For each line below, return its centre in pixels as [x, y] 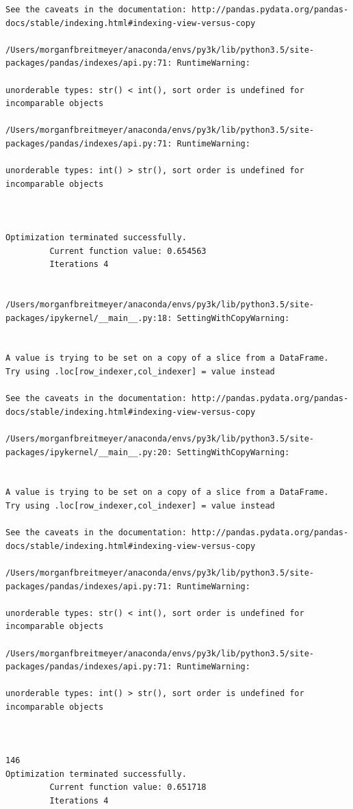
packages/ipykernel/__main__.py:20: [89, 452]
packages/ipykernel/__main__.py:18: [89, 318]
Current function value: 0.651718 [128, 787]
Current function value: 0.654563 [128, 251]
